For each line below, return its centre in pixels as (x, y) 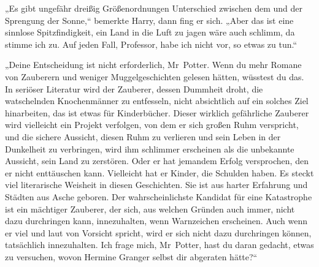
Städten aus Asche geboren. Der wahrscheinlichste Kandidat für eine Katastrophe (159, 196)
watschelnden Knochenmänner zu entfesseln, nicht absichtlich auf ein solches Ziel (157, 101)
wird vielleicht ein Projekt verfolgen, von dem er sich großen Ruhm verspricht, (152, 125)
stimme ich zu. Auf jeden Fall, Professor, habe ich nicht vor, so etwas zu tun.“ (151, 44)
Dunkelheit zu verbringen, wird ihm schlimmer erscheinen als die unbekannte (150, 149)
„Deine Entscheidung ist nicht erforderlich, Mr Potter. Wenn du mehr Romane (153, 65)
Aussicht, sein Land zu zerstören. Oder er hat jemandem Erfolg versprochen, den (157, 161)
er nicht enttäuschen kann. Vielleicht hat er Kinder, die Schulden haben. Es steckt (159, 172)
